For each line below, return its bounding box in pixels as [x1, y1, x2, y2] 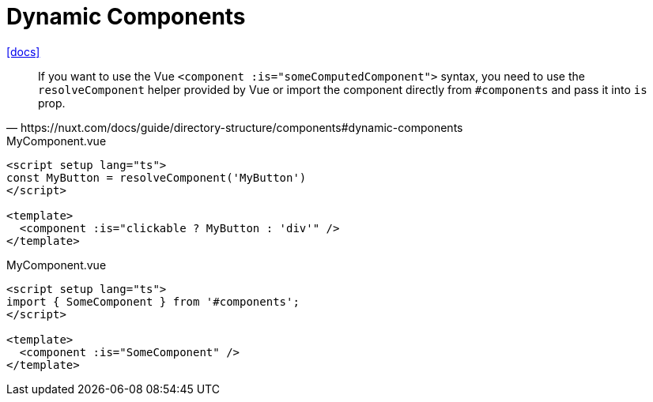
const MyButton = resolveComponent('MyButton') [6, 171, 307, 184]
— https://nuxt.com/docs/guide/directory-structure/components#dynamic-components [6, 120, 463, 134]
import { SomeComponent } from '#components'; [6, 295, 300, 308]
